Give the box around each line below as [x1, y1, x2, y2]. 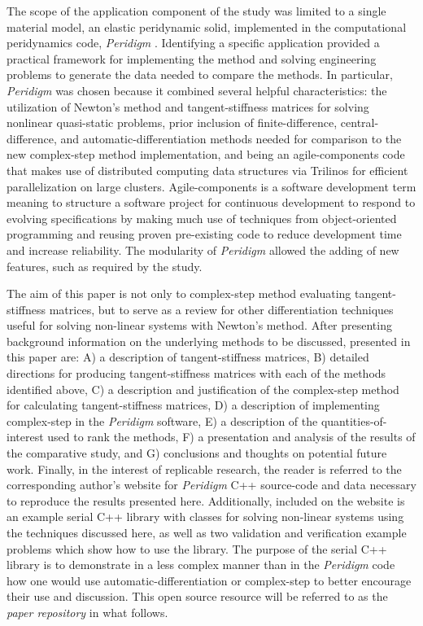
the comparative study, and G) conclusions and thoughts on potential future [7, 444, 387, 462]
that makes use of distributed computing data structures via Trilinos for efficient [7, 161, 408, 178]
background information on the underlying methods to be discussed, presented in [7, 332, 411, 349]
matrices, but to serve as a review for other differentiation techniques [49, 300, 394, 317]
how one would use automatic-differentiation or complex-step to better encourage [7, 571, 412, 589]
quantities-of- [321, 412, 387, 429]
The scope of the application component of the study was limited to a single [7, 2, 386, 19]
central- [340, 114, 379, 131]
